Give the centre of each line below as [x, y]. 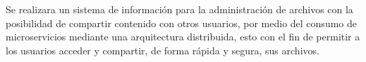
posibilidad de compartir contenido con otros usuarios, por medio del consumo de [181, 23]
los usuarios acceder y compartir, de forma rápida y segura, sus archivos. [163, 50]
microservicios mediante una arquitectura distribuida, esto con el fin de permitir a [183, 37]
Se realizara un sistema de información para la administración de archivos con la [179, 9]
